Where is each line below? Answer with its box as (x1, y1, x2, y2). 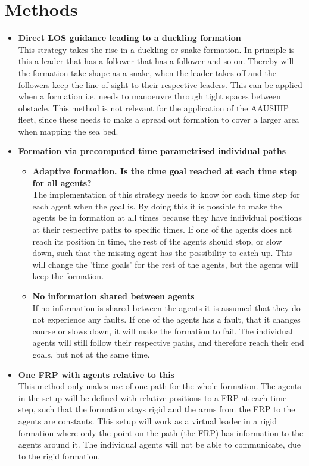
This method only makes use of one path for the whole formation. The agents (18, 380, 301, 392)
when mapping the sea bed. (18, 124, 118, 137)
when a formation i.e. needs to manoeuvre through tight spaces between (18, 90, 281, 102)
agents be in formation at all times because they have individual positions (32, 211, 302, 224)
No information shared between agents (32, 290, 195, 302)
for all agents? (32, 176, 92, 189)
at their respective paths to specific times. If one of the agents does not (32, 223, 292, 236)
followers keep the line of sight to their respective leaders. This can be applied (18, 78, 302, 90)
